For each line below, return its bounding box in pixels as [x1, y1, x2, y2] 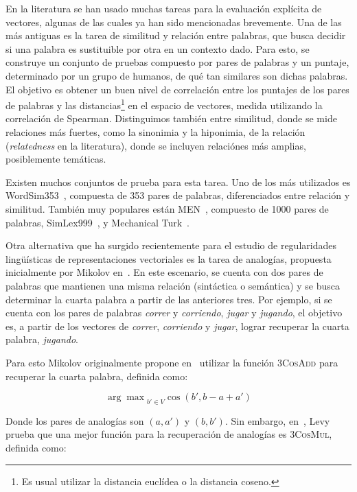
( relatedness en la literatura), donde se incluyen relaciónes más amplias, [5, 138, 306, 152]
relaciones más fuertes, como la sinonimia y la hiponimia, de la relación [5, 125, 306, 139]
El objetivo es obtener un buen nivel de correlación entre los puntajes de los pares [5, 82, 349, 96]
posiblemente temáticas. [5, 152, 106, 166]
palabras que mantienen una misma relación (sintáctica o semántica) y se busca [5, 278, 340, 292]
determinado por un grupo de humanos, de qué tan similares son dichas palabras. [5, 68, 348, 82]
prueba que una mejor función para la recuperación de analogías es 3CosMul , [5, 427, 332, 441]
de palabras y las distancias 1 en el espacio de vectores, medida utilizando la [5, 96, 323, 112]
